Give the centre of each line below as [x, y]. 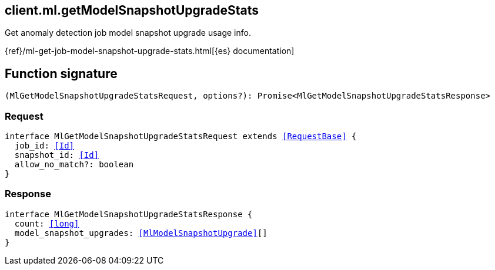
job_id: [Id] [44, 146]
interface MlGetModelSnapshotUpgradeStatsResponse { [129, 214]
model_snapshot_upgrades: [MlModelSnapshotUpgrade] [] [141, 233]
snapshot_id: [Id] [57, 155]
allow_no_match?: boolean [74, 165]
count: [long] [47, 223]
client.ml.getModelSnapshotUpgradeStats [132, 10]
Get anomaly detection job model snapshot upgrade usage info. [128, 33]
